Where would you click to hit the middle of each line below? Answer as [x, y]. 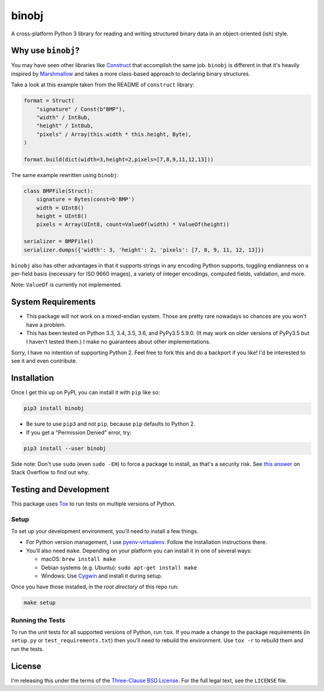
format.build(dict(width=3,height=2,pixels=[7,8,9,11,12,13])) [119, 159]
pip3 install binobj [54, 409]
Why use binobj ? [46, 51]
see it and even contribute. [44, 361]
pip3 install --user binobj [65, 448]
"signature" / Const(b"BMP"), [81, 109]
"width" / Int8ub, [63, 117]
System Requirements [53, 302]
